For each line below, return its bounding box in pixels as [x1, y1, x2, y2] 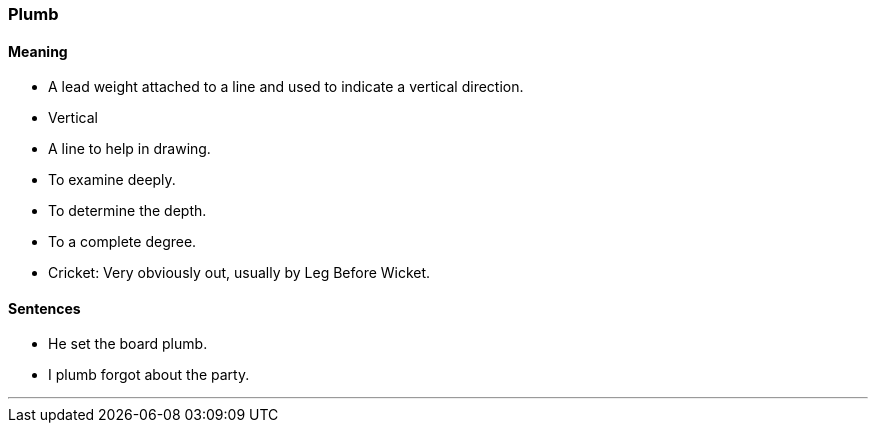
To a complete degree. [48, 233, 197, 251]
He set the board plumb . [48, 335, 208, 353]
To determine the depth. [48, 202, 207, 220]
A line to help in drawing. [48, 140, 211, 158]
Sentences [8, 299, 81, 317]
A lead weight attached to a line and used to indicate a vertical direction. [48, 78, 524, 96]
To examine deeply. [48, 171, 176, 189]
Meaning [8, 42, 68, 60]
